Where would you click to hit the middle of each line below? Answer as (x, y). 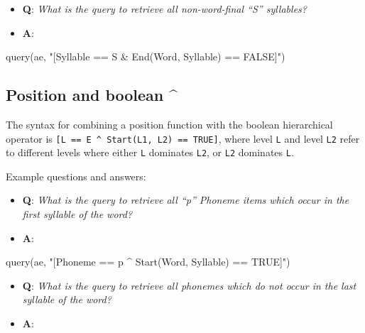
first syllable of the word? (77, 214)
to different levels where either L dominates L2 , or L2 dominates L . (150, 152)
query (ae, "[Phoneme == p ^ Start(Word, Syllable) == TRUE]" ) (148, 262)
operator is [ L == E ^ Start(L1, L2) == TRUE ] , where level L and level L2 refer (183, 138)
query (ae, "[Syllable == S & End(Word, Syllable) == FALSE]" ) (146, 56)
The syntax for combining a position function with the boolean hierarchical (169, 124)
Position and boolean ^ (92, 95)
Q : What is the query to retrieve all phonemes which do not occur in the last (189, 285)
